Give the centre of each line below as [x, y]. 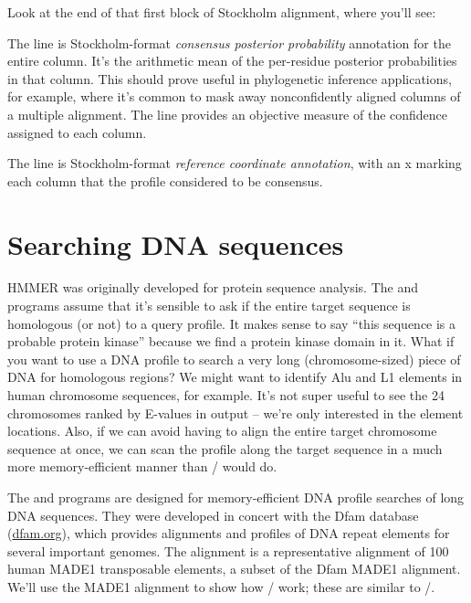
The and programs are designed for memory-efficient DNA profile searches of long [236, 497]
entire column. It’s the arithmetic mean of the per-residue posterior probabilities [232, 61]
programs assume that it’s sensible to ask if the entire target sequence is [209, 306]
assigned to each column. [77, 132]
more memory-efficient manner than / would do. [142, 466]
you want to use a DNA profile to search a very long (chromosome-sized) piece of [234, 359]
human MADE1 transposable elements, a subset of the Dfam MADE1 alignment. [234, 569]
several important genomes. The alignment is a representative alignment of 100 [228, 550]
